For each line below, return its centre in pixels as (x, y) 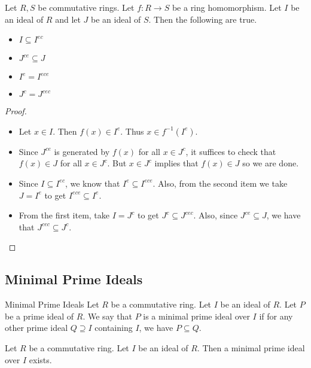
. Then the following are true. (203, 19)
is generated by (82, 151)
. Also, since (216, 215)
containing (114, 328)
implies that (176, 163)
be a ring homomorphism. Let (227, 7)
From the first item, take (64, 215)
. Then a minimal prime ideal (251, 347)
